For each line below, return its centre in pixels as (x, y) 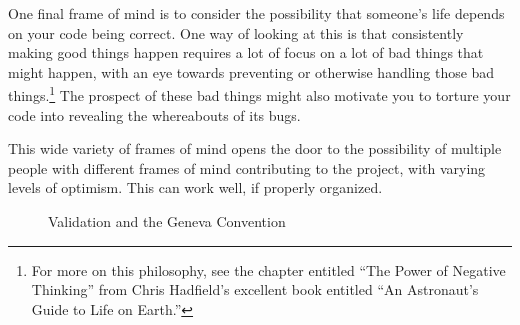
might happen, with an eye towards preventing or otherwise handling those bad (251, 71)
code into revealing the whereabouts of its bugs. (154, 114)
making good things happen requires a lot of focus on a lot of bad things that (246, 52)
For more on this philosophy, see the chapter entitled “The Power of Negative (268, 269)
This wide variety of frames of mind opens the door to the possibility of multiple (255, 148)
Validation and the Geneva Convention (167, 221)
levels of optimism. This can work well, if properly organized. (195, 187)
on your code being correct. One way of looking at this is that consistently (236, 32)
